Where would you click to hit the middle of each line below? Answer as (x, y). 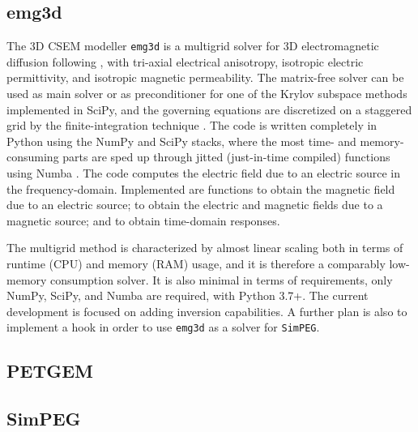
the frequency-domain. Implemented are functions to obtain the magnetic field (201, 188)
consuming (33, 157)
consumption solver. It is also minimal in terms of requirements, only (222, 279)
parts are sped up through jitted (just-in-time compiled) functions (226, 157)
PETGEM (50, 371)
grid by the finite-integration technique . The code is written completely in (192, 125)
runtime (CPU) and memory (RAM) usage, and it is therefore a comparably (196, 263)
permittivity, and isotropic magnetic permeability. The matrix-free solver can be (205, 77)
